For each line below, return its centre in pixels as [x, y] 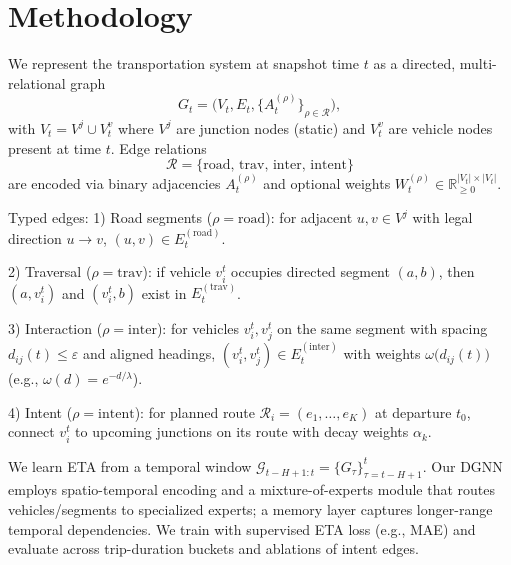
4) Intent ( [40, 411]
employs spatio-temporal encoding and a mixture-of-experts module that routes [251, 489]
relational [37, 82]
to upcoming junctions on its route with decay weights [242, 431]
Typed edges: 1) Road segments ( [110, 217]
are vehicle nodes [440, 127]
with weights [382, 353]
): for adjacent [309, 217]
